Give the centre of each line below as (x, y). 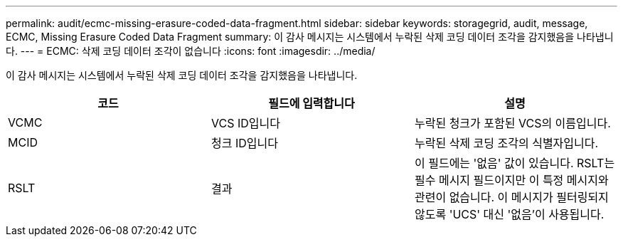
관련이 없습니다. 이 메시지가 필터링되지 (511, 197)
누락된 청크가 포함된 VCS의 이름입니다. (512, 123)
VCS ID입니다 (245, 123)
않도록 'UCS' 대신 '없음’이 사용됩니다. (509, 214)
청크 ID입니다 (244, 143)
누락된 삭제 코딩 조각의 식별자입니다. (506, 143)
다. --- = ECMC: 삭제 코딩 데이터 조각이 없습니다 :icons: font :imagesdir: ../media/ (191, 51)
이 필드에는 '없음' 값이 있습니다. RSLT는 (515, 163)
